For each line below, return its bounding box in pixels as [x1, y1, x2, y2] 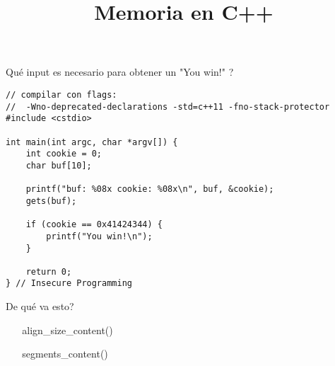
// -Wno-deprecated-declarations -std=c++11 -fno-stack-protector [6, 101, 330, 112]
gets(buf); [25, 195, 77, 206]
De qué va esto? [6, 299, 74, 314]
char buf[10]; [25, 160, 92, 171]
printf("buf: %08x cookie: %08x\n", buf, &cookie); [25, 184, 274, 195]
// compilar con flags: [6, 89, 117, 100]
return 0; [25, 266, 72, 277]
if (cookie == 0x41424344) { [25, 219, 163, 230]
